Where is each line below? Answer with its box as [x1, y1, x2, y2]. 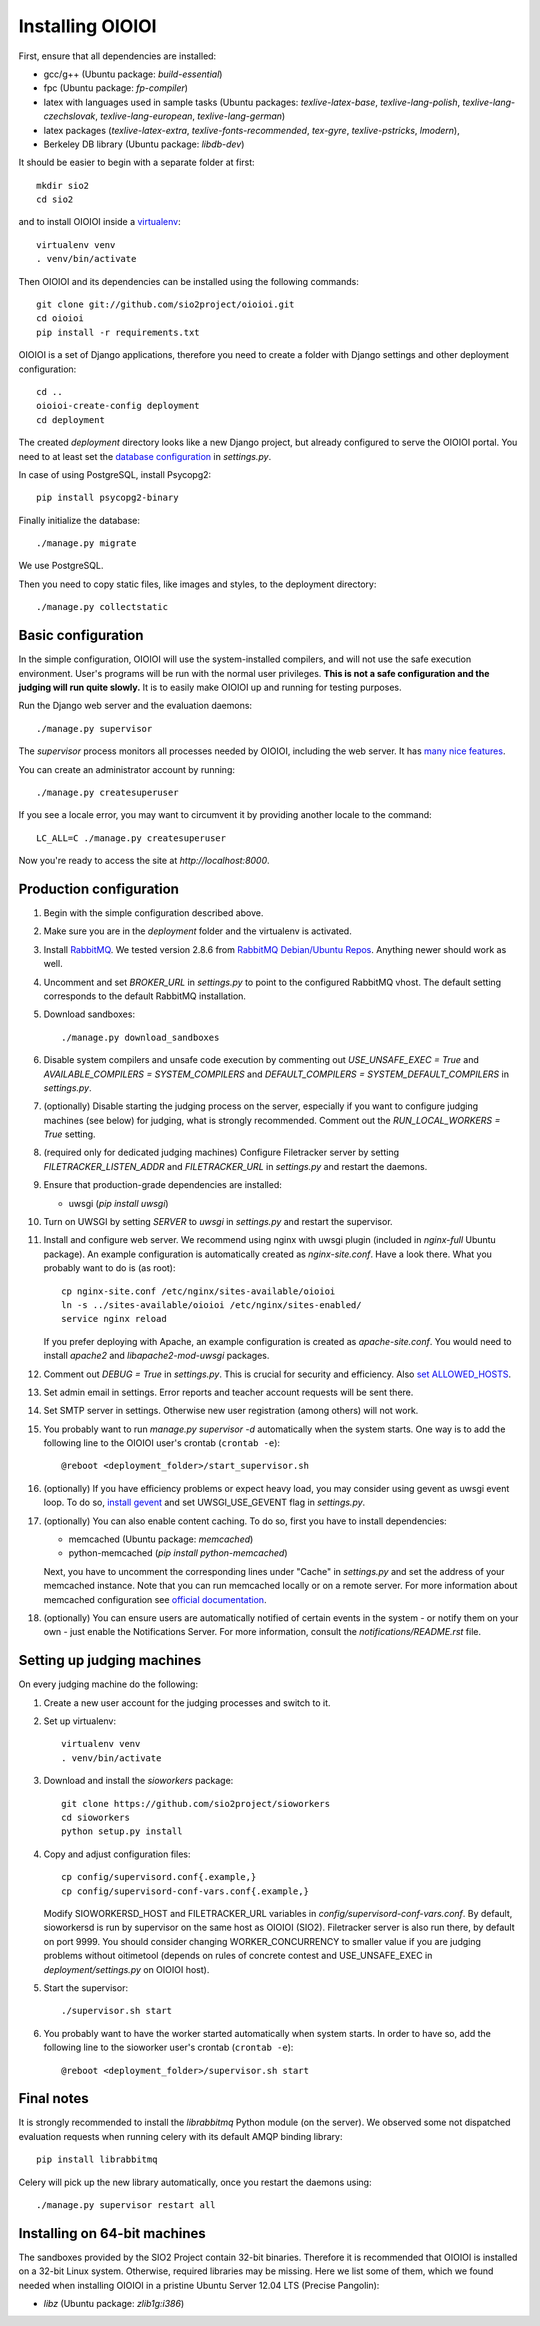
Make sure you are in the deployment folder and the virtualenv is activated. [43, 925, 352, 937]
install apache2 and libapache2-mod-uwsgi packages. [43, 1350, 270, 1362]
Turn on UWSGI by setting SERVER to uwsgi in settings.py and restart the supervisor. [43, 1216, 394, 1228]
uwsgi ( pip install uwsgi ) [68, 1197, 169, 1209]
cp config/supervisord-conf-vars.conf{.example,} [61, 1885, 310, 1897]
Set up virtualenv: [43, 1715, 117, 1727]
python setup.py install [61, 1826, 183, 1837]
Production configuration [18, 880, 180, 897]
